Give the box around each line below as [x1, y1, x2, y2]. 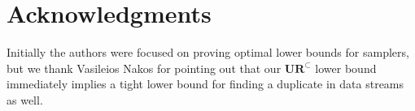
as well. [7, 91, 43, 108]
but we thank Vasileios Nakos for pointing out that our [7, 59, 282, 76]
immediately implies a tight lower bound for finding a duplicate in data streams [7, 75, 404, 92]
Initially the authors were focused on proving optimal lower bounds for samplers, [7, 44, 409, 61]
